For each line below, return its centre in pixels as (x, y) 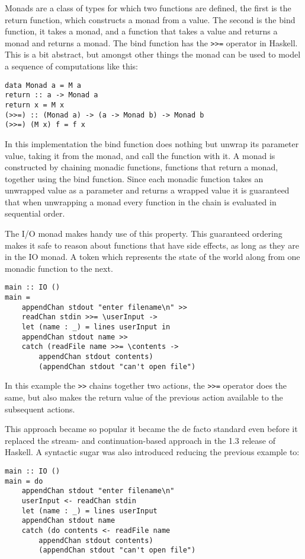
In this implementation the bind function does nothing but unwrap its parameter (152, 143)
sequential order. (35, 213)
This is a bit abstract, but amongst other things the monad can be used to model (153, 54)
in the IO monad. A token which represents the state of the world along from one (152, 257)
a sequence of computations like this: (71, 66)
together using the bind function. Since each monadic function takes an (134, 178)
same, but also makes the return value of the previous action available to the (144, 397)
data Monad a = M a (43, 85)
